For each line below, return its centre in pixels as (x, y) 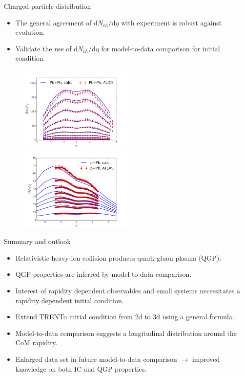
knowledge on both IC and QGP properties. (81, 368)
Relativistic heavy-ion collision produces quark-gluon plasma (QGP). (118, 257)
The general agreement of (53, 22)
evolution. (30, 32)
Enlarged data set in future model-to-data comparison (96, 359)
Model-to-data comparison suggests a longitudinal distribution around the (126, 333)
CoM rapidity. (36, 343)
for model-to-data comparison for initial (161, 48)
